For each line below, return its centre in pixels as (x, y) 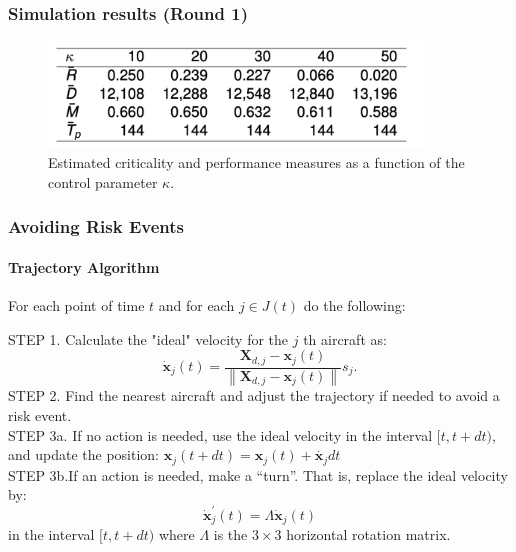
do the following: (354, 304)
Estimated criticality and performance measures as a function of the (256, 162)
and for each (196, 304)
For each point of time (76, 304)
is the (230, 534)
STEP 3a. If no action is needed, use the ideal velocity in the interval (220, 434)
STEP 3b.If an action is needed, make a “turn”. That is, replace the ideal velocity (258, 474)
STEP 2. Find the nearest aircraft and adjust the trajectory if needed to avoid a (254, 395)
